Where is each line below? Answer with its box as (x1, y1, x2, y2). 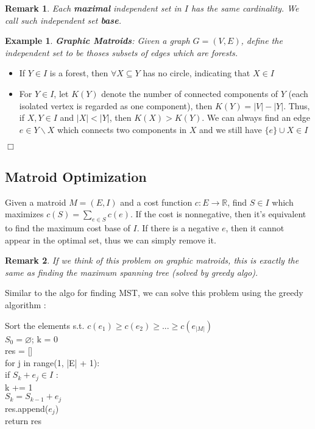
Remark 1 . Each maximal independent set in (5, 2, 182, 14)
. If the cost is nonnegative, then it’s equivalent (130, 207, 306, 220)
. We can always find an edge (202, 111, 311, 124)
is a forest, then (49, 67, 108, 79)
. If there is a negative (136, 221, 219, 234)
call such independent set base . (5, 13, 121, 26)
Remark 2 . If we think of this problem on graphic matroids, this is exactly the (5, 254, 299, 267)
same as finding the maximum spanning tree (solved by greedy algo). (5, 265, 258, 278)
